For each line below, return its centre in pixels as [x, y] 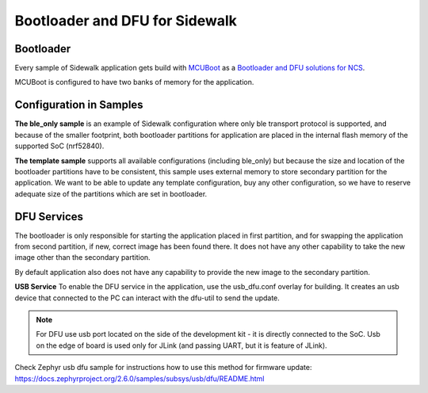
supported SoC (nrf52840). [59, 146]
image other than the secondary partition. [82, 258]
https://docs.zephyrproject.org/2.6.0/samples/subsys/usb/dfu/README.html [139, 378]
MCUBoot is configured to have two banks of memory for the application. [134, 82]
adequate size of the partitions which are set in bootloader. [111, 193]
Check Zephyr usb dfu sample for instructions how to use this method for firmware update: [163, 368]
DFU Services [49, 217]
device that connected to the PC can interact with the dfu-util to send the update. [147, 298]
